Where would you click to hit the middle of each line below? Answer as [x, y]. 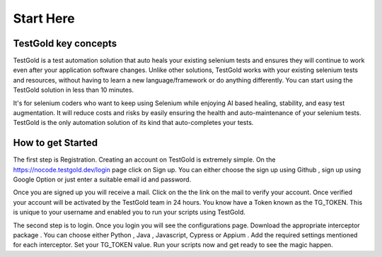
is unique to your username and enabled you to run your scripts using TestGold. [129, 213]
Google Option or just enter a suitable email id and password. [102, 179]
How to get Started [56, 143]
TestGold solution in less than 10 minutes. [74, 90]
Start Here [44, 18]
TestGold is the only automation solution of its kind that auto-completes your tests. [133, 123]
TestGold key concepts [65, 43]
